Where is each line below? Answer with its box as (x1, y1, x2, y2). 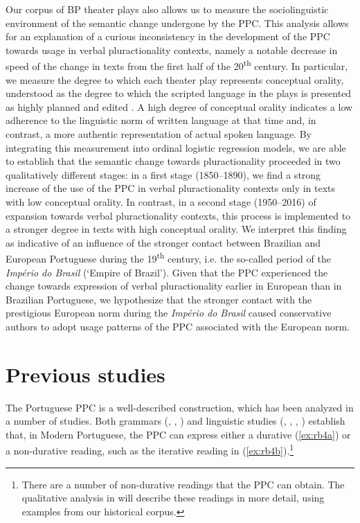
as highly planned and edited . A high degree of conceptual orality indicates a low (6, 99, 353, 114)
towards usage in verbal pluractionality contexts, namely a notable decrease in (6, 42, 338, 57)
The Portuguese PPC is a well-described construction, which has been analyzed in (6, 400, 354, 414)
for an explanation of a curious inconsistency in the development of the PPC (6, 29, 330, 44)
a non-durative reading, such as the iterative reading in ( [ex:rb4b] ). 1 (6, 441, 294, 458)
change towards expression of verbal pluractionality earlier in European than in (6, 278, 342, 293)
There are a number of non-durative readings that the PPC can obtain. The (21, 477, 345, 491)
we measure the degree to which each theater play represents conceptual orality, (6, 72, 344, 87)
